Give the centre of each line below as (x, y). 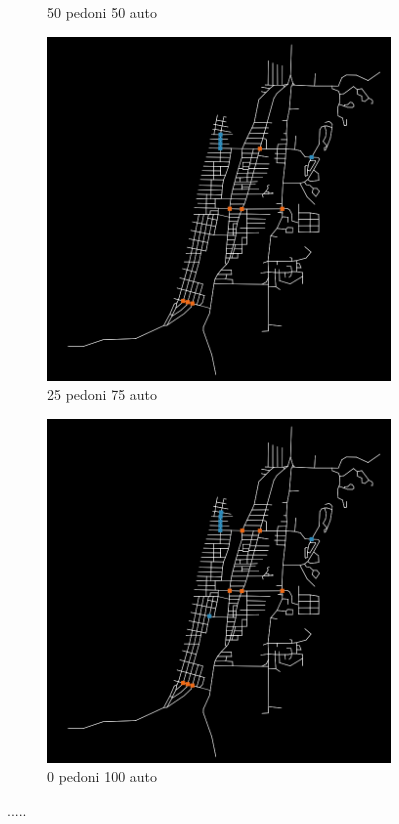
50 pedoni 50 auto (102, 12)
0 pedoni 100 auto (102, 776)
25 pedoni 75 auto (102, 394)
